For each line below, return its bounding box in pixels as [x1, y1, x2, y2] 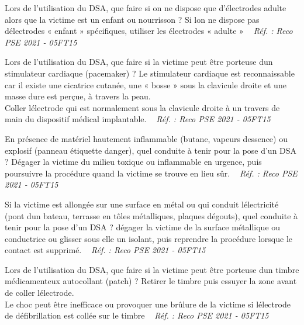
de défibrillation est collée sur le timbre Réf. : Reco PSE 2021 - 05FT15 [5, 309, 269, 321]
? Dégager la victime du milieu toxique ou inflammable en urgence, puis [5, 155, 262, 168]
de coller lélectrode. [5, 286, 74, 299]
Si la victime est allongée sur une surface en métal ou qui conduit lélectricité [5, 198, 279, 210]
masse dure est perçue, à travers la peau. [5, 90, 151, 102]
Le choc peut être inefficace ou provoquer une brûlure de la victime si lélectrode [5, 298, 291, 310]
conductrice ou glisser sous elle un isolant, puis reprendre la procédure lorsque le [5, 232, 293, 244]
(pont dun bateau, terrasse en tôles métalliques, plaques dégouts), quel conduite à [5, 209, 298, 222]
